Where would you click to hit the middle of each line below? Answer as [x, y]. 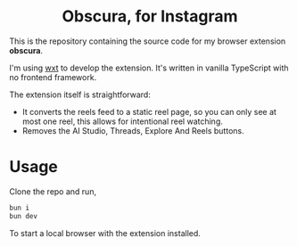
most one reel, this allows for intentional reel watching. [122, 121]
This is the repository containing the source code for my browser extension [148, 41]
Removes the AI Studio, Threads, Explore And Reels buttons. [133, 130]
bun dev [24, 216]
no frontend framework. [53, 77]
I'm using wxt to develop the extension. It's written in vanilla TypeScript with [149, 68]
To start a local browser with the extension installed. [105, 233]
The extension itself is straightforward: [80, 94]
